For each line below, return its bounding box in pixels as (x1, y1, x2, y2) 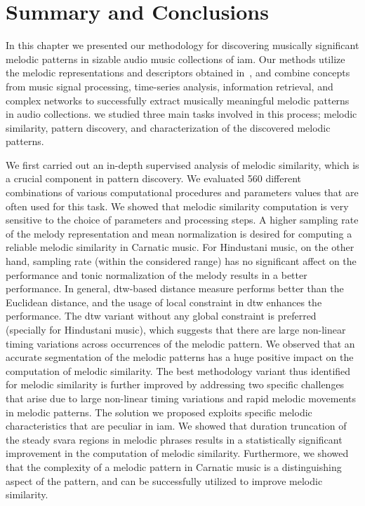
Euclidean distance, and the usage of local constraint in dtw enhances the (6, 294, 322, 309)
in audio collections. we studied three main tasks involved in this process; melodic (6, 107, 357, 121)
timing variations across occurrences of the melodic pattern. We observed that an (6, 336, 355, 350)
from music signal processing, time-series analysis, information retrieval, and (6, 78, 333, 93)
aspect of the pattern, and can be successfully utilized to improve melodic (6, 473, 323, 488)
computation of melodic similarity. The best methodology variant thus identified (6, 363, 351, 378)
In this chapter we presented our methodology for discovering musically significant (6, 38, 359, 53)
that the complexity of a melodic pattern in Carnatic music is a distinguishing (6, 459, 342, 474)
